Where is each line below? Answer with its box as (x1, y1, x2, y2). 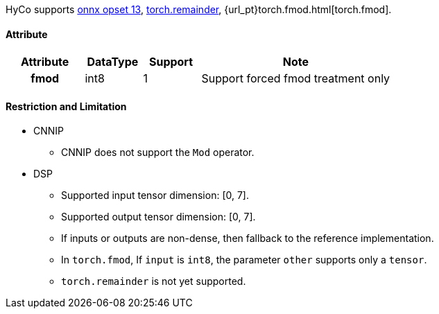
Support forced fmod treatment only (201, 71, 390, 86)
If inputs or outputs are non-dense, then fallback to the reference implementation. (61, 232, 434, 245)
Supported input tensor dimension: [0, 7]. (61, 189, 249, 202)
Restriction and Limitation (6, 100, 127, 112)
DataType (87, 55, 139, 69)
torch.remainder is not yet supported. (61, 275, 246, 288)
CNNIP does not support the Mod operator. (61, 146, 255, 159)
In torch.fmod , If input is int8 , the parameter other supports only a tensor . (61, 254, 427, 266)
